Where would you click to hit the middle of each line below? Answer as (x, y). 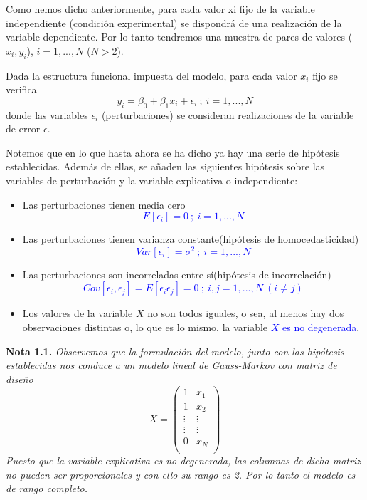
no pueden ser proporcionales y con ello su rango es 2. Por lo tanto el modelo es (181, 474)
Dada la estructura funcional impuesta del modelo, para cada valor (151, 75)
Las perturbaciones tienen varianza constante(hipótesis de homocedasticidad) (191, 239)
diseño (20, 379)
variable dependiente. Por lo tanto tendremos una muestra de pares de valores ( (179, 37)
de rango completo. (47, 488)
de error (23, 129)
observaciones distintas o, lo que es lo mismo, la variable (145, 327)
